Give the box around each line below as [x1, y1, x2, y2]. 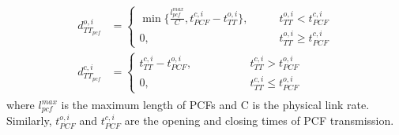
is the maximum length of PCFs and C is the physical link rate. [61, 97, 370, 113]
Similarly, [6, 112, 52, 129]
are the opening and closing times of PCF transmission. [124, 112, 394, 129]
